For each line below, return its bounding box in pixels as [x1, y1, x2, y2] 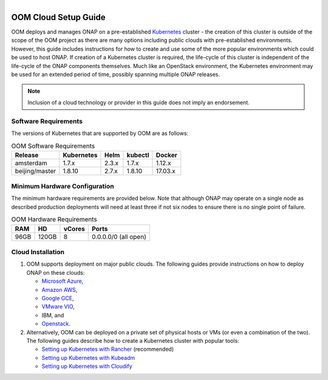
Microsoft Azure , [41, 277, 84, 285]
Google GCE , [41, 294, 74, 302]
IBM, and [41, 311, 64, 319]
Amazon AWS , [41, 286, 78, 293]
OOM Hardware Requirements [11, 215, 97, 224]
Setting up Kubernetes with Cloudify [41, 362, 133, 370]
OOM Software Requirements [11, 142, 95, 150]
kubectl [126, 151, 149, 159]
